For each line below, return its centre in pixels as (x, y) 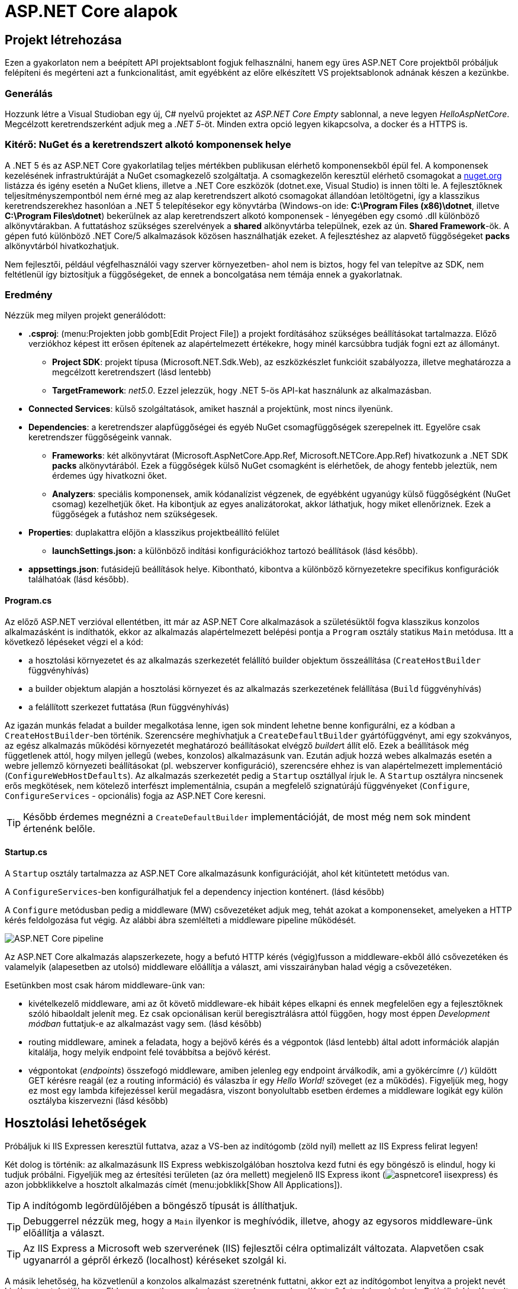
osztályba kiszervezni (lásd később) (99, 1100)
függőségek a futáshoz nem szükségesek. (135, 514)
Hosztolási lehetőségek (76, 1123)
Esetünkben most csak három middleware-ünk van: (105, 985)
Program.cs (28, 601)
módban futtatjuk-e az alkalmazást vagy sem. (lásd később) (145, 1023)
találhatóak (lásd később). (79, 579)
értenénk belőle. (59, 828)
